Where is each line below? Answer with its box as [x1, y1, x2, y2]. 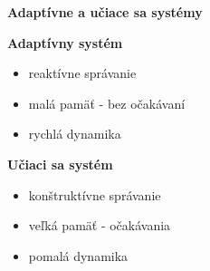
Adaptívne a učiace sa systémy [7, 3, 203, 21]
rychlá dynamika [28, 124, 121, 143]
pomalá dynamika [28, 246, 129, 265]
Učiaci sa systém [7, 154, 113, 173]
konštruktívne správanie [28, 185, 161, 204]
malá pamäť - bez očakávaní [28, 93, 186, 112]
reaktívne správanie [28, 63, 137, 82]
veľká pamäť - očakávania [28, 216, 171, 235]
